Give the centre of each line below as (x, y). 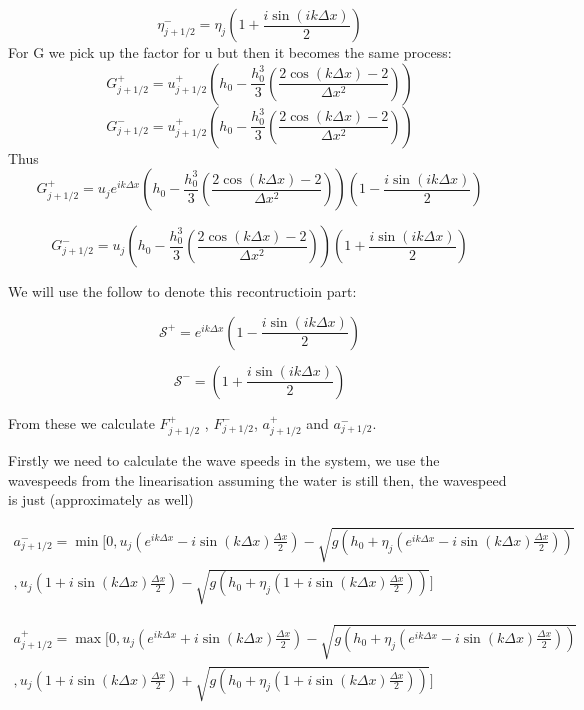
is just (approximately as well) (101, 499)
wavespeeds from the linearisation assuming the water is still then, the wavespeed (257, 479)
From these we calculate (81, 422)
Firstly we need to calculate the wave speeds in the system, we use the (224, 460)
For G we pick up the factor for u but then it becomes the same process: (230, 52)
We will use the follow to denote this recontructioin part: (182, 291)
